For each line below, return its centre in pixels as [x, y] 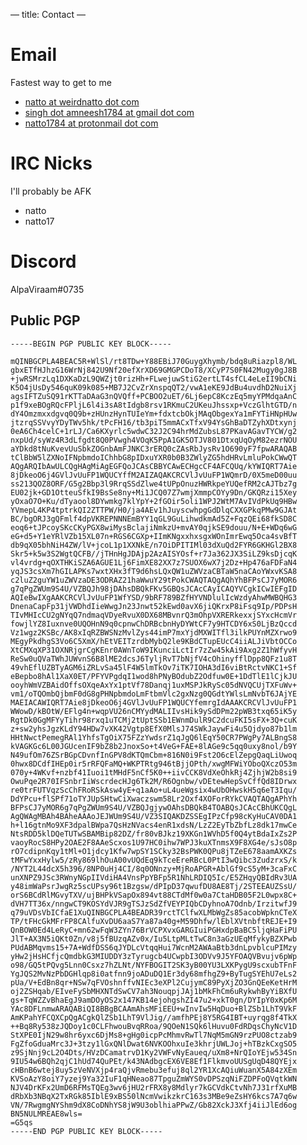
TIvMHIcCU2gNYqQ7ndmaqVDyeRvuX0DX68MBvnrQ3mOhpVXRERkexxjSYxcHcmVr [154, 615]
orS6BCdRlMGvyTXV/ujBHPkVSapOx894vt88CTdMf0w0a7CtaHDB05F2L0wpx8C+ [154, 895]
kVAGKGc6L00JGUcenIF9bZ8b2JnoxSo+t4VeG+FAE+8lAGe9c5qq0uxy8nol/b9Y [154, 746]
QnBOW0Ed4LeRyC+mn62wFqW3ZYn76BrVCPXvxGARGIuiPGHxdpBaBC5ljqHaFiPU [154, 930]
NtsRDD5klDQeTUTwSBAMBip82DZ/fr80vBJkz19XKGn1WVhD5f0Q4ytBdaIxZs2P [154, 834]
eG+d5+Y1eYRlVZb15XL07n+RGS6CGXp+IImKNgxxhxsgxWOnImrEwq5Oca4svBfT [154, 536]
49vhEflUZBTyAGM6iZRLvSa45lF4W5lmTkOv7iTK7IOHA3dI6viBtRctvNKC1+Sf [154, 667]
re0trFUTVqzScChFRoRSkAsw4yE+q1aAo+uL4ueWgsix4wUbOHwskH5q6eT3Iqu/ [154, 790]
